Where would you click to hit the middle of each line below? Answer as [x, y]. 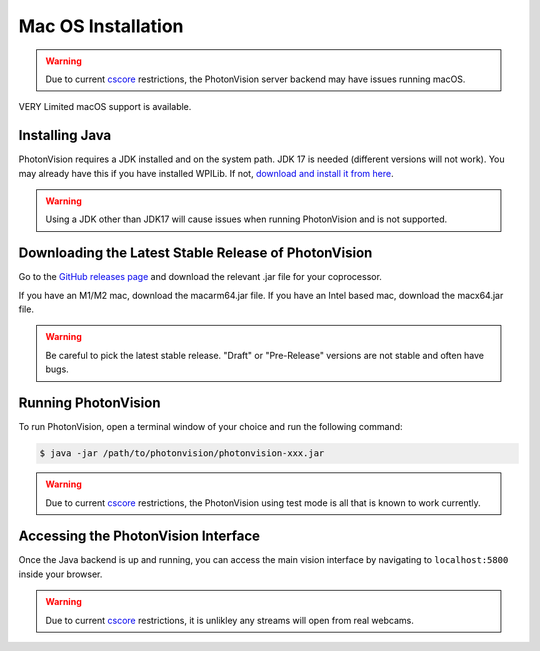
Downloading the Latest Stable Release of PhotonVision [195, 253]
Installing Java [65, 135]
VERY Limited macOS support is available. [105, 107]
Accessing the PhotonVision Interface [139, 536]
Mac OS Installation [101, 26]
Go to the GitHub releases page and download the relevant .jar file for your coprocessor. [200, 277]
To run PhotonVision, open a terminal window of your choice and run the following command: [210, 427]
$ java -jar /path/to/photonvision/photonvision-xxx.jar [182, 453]
